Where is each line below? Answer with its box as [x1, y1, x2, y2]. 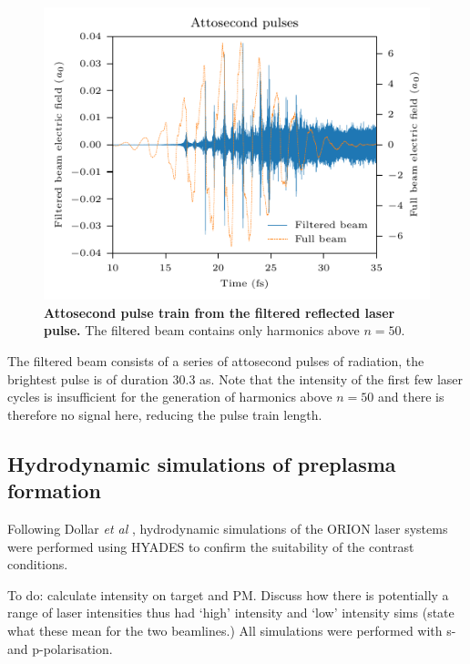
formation [7, 476, 101, 505]
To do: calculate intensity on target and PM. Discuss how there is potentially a [7, 585, 449, 604]
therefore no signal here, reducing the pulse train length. [7, 404, 322, 424]
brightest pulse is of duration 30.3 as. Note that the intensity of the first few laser [7, 369, 464, 388]
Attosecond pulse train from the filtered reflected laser [44, 302, 395, 322]
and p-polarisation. [7, 638, 113, 658]
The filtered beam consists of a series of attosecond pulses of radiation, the [7, 351, 424, 370]
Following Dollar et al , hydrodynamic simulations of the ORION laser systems [7, 518, 448, 537]
